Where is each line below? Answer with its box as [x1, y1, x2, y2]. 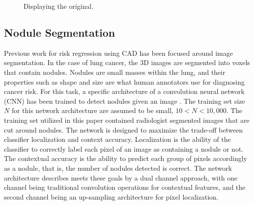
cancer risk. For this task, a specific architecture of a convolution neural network [4, 86, 245, 96]
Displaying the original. [23, 1, 94, 11]
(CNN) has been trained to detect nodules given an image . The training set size [4, 95, 245, 106]
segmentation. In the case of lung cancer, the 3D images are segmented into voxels [4, 57, 250, 68]
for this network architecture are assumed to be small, [11, 105, 173, 115]
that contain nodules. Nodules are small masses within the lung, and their [4, 67, 226, 77]
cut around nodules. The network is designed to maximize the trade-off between [4, 124, 243, 135]
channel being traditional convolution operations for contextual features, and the [4, 182, 246, 192]
